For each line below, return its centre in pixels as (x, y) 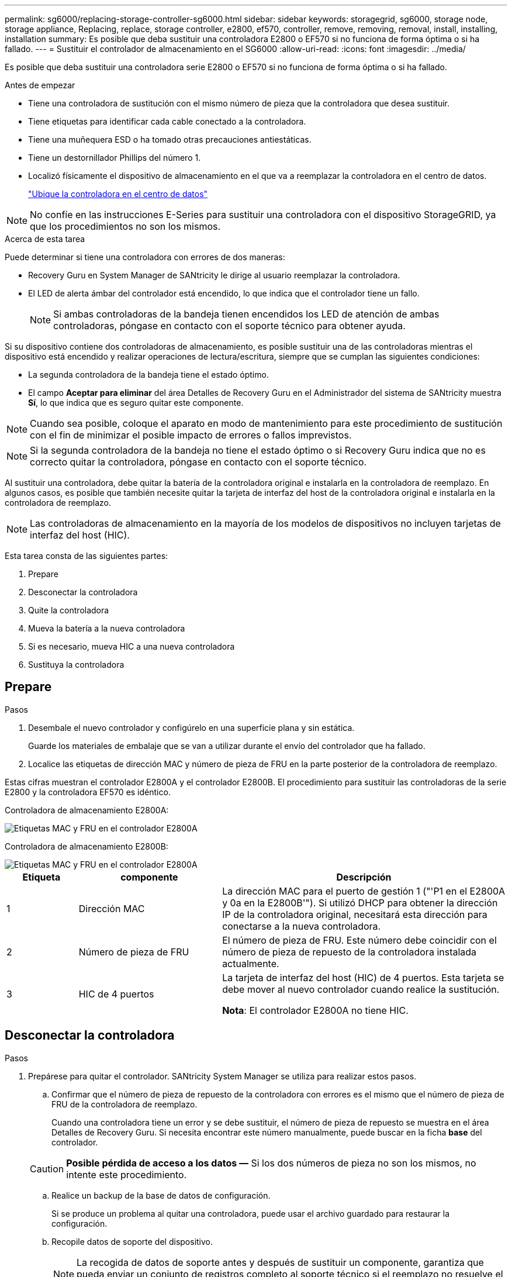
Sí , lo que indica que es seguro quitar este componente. (136, 403)
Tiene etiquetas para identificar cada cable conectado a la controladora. (167, 121)
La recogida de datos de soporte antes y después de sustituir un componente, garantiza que (280, 1262)
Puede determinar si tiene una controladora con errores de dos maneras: (145, 257)
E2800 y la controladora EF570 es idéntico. (88, 792)
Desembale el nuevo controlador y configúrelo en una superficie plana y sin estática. (191, 727)
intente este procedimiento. (127, 1174)
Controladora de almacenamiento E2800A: (87, 810)
